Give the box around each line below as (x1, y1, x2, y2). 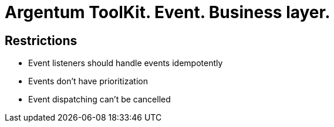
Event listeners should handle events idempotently (28, 58, 223, 68)
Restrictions (5, 33, 77, 48)
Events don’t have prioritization (28, 76, 148, 87)
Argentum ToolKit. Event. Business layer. (5, 2, 330, 22)
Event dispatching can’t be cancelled (28, 94, 171, 105)
